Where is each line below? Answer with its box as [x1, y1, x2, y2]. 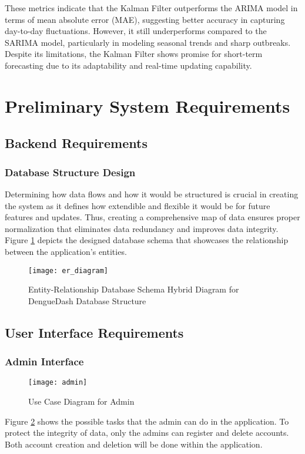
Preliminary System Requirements [5, 93, 290, 117]
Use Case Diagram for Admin [28, 395, 135, 407]
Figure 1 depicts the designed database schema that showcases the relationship [5, 234, 289, 246]
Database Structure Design [5, 164, 136, 179]
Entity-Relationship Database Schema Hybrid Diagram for [28, 283, 239, 295]
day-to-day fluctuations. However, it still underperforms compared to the [5, 25, 267, 37]
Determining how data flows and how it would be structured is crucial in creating [5, 187, 299, 200]
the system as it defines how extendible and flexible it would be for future [5, 199, 270, 211]
